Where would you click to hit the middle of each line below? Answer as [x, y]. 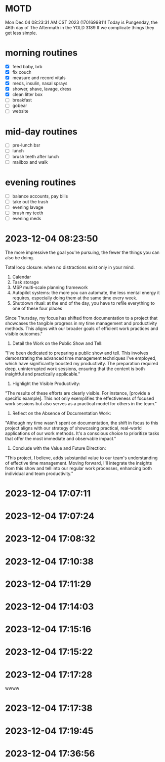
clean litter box [27, 95]
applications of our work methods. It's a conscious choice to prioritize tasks [82, 433]
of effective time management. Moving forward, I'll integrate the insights [79, 463]
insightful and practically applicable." [43, 374]
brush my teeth [28, 213]
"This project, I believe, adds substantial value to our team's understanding [82, 458]
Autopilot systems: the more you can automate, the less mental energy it [86, 292]
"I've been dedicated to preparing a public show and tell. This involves [77, 353]
